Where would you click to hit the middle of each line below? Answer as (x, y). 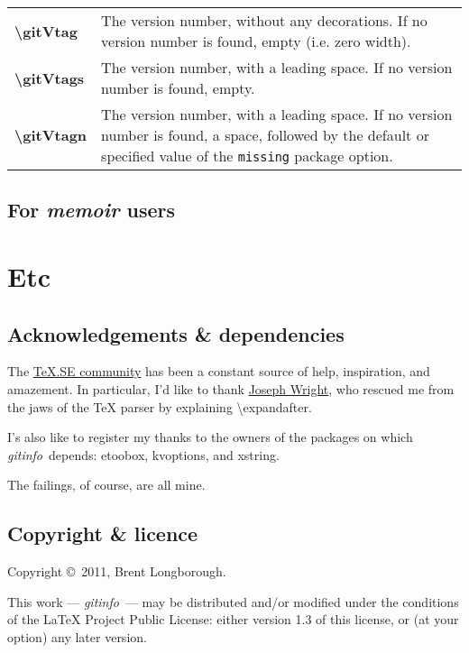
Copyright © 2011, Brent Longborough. (117, 571)
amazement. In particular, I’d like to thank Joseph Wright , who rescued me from (231, 388)
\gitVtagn (51, 135)
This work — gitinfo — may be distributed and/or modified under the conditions (233, 601)
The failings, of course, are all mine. (106, 485)
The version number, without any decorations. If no (264, 20)
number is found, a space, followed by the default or (265, 135)
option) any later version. (77, 636)
